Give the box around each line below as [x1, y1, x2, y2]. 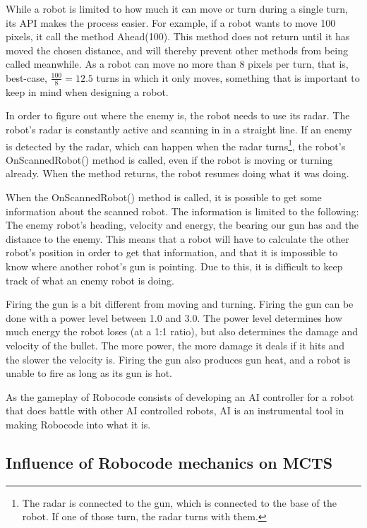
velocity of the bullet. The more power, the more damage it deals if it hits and [6, 337, 345, 352]
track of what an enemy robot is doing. [6, 272, 174, 287]
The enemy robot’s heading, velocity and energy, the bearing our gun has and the [6, 217, 359, 232]
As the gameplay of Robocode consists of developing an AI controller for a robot [6, 389, 354, 404]
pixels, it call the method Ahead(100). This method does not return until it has [6, 29, 350, 44]
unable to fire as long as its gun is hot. [6, 366, 173, 380]
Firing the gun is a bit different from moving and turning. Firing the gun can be [6, 296, 354, 311]
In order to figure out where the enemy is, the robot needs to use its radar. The [6, 108, 350, 123]
